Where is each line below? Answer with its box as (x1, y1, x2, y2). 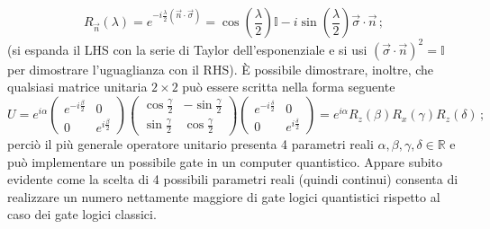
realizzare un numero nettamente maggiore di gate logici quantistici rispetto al (7, 187, 440, 206)
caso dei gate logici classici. (7, 205, 157, 224)
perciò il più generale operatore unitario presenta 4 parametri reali (7, 135, 374, 154)
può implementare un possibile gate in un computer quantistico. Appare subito (7, 152, 443, 171)
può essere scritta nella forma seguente (182, 77, 395, 96)
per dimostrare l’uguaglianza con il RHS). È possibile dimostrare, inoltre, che (7, 59, 434, 78)
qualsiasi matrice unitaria (7, 77, 148, 96)
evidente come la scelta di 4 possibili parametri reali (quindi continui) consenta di (7, 170, 458, 189)
